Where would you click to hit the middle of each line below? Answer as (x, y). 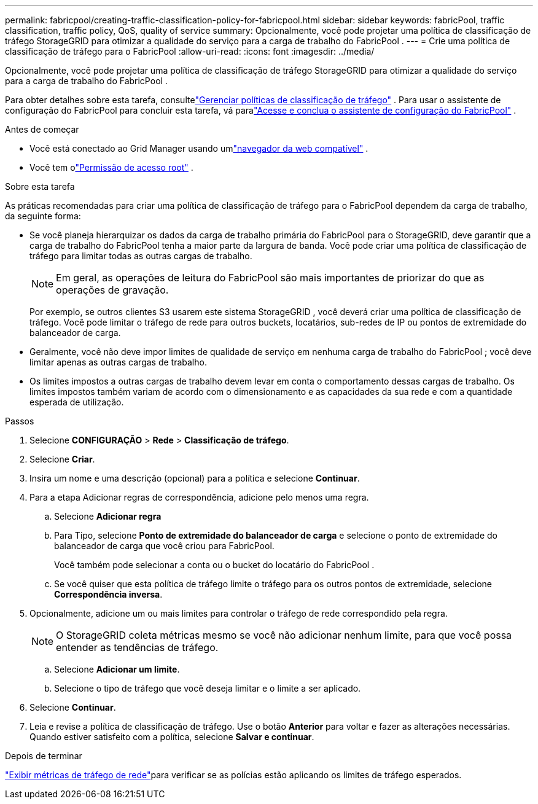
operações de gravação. (112, 290)
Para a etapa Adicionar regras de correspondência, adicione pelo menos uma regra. (199, 497)
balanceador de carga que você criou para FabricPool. (164, 546)
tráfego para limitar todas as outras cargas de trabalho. (141, 256)
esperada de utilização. (77, 402)
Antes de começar (42, 129)
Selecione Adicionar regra (108, 516)
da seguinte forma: (43, 216)
